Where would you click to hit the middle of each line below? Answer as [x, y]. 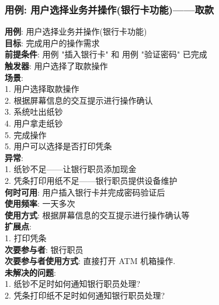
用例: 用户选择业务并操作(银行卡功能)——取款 [109, 9]
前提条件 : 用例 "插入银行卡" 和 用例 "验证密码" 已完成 [106, 54]
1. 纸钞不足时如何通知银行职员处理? [73, 284]
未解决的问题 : [30, 272]
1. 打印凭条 [26, 237]
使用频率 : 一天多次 [40, 203]
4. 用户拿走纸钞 [34, 123]
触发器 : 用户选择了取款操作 [56, 66]
